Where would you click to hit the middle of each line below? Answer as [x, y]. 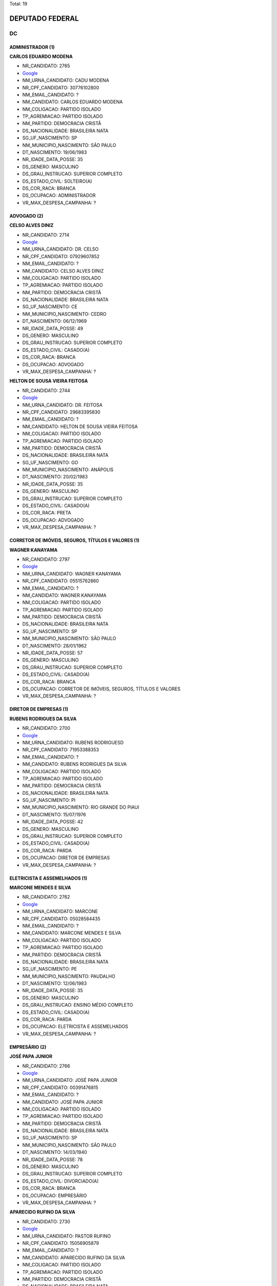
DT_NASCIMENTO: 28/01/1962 [55, 646]
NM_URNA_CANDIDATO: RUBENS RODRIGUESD [73, 742]
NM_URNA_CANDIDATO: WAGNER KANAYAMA [72, 574]
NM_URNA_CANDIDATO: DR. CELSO [61, 249]
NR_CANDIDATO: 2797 [46, 559]
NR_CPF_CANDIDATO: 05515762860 [61, 581]
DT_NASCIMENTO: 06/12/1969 [55, 321]
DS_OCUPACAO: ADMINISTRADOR [59, 195]
